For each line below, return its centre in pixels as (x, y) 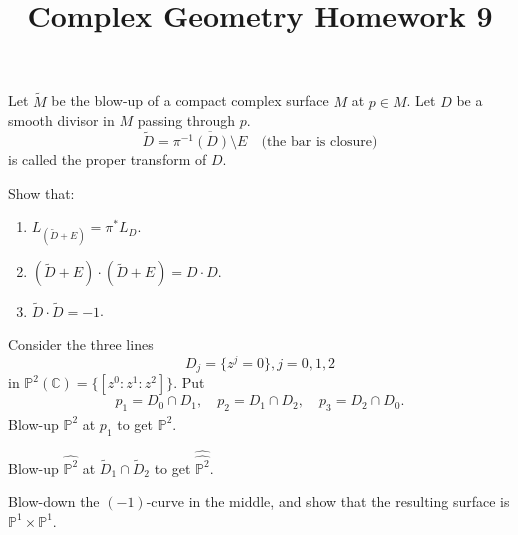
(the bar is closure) (319, 142)
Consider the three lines (81, 344)
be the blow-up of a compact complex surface (190, 100)
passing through (186, 120)
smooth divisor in (61, 120)
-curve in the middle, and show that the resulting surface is (328, 501)
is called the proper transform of (107, 159)
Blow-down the (54, 501)
